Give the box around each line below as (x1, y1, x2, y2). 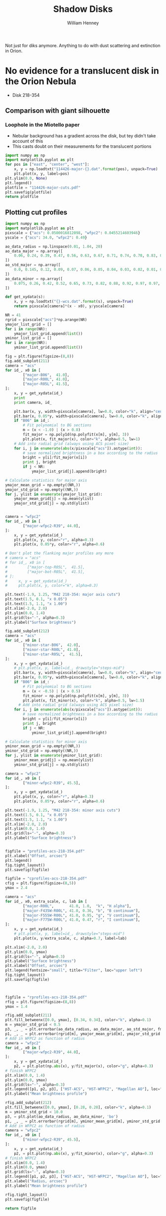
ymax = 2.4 (5, 886, 28, 891)
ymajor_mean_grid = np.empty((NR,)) (5, 482, 81, 487)
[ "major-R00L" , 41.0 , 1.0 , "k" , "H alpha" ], (23, 903, 132, 908)
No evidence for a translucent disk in (5, 65, 159, 76)
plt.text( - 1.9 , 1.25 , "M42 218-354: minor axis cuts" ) (5, 808, 121, 813)
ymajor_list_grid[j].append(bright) (31, 469, 107, 474)
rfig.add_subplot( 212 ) (5, 1100, 52, 1105)
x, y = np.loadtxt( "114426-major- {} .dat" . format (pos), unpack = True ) (14, 167, 158, 172)
